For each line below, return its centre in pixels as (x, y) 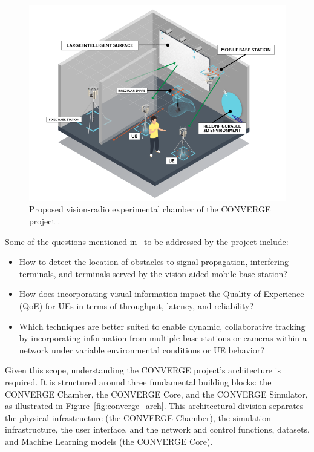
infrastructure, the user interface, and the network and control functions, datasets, (157, 429)
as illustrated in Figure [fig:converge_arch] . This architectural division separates (154, 406)
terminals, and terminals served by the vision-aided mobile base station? (153, 273)
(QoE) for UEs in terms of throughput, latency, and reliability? (136, 306)
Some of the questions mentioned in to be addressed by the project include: (147, 241)
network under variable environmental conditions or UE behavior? (142, 349)
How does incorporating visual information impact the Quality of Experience (162, 294)
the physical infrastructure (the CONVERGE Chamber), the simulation (138, 417)
